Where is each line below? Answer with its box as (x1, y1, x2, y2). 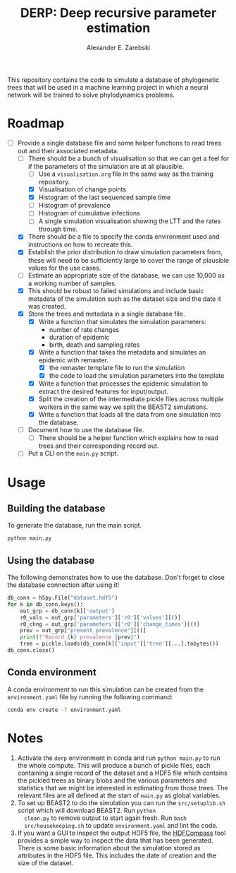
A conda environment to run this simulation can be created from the (7, 685, 204, 694)
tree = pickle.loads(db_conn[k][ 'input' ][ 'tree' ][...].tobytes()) (20, 641, 219, 648)
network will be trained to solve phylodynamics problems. (7, 90, 175, 99)
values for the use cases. (27, 263, 101, 272)
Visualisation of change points (38, 185, 127, 194)
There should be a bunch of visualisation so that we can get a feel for (27, 154, 230, 162)
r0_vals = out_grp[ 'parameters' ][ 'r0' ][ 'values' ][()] (20, 614, 181, 621)
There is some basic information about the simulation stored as (17, 843, 201, 852)
